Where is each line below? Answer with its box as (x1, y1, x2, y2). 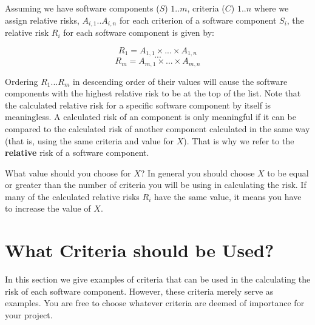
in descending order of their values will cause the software (72, 75, 288, 87)
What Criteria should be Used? (5, 238, 274, 263)
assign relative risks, (5, 13, 80, 26)
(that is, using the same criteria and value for (5, 134, 174, 147)
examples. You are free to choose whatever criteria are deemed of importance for (5, 297, 305, 309)
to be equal (267, 166, 309, 179)
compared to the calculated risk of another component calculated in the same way (5, 122, 310, 135)
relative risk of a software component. (5, 146, 149, 159)
